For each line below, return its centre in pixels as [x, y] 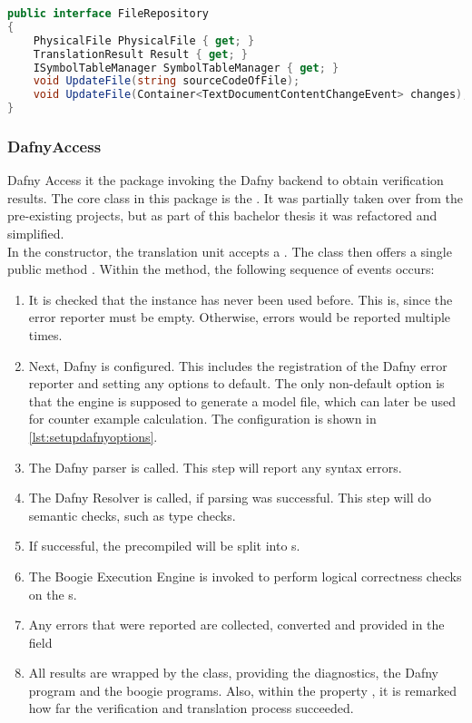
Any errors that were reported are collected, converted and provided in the [236, 625]
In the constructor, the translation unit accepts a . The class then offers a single [230, 251]
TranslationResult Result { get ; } [140, 54]
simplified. [36, 233]
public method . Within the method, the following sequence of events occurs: [221, 269]
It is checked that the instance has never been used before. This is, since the [241, 299]
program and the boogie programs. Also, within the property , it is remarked [242, 690]
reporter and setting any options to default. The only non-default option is [236, 383]
